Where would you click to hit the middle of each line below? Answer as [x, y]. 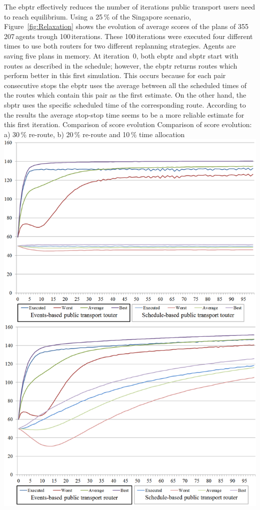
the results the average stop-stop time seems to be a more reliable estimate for [124, 114]
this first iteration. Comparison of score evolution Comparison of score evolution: [128, 124]
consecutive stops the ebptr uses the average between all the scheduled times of [125, 85]
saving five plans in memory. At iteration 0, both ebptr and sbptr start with [121, 55]
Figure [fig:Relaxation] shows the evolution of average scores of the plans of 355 [126, 26]
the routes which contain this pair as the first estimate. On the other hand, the [125, 95]
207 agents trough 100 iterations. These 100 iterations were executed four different [128, 36]
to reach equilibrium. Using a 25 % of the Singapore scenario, [98, 16]
